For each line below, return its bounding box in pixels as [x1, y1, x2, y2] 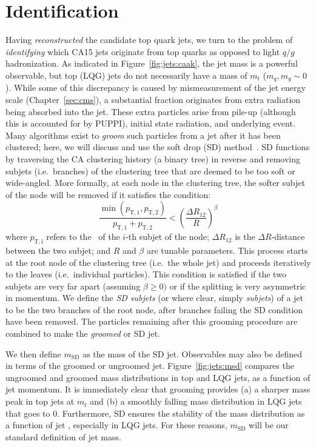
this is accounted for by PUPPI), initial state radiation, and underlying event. [5, 117, 295, 130]
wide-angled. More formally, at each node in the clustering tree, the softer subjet [5, 176, 305, 189]
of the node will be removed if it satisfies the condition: [5, 188, 211, 200]
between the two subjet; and [5, 243, 111, 256]
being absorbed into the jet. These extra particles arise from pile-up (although [5, 105, 296, 118]
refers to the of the [46, 230, 120, 243]
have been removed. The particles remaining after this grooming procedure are [5, 315, 298, 328]
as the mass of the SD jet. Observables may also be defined [82, 347, 303, 360]
